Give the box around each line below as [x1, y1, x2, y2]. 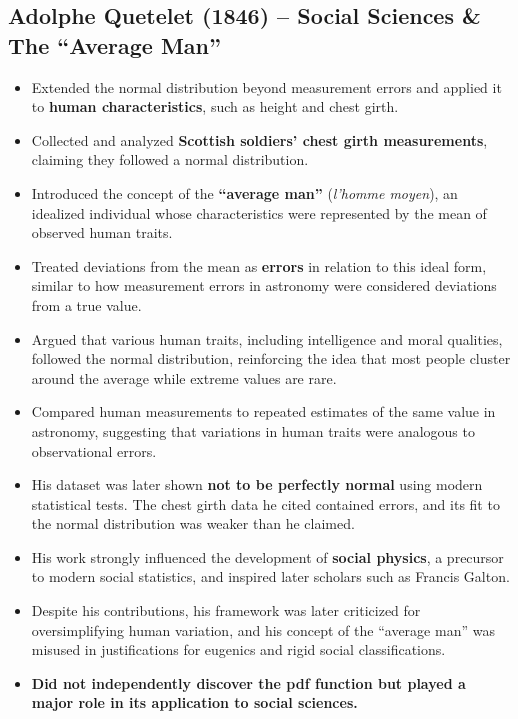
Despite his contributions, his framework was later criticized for [31, 600, 421, 621]
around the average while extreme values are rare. [31, 367, 337, 388]
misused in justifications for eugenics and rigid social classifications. [31, 639, 446, 660]
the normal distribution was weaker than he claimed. [31, 513, 355, 534]
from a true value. [31, 294, 142, 315]
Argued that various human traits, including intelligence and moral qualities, [31, 328, 503, 349]
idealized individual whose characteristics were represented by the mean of [31, 202, 487, 223]
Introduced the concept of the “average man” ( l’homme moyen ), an [31, 182, 458, 203]
